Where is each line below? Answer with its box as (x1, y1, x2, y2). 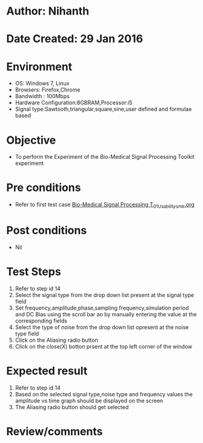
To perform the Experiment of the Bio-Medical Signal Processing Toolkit (15, 153, 195, 161)
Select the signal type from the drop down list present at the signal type (15, 291, 195, 298)
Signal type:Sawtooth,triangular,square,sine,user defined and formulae (15, 105, 192, 113)
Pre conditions (6, 181, 81, 195)
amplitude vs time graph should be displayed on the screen (15, 397, 164, 404)
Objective (6, 133, 56, 147)
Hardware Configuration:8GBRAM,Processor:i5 (15, 99, 133, 107)
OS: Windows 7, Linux (15, 80, 70, 87)
